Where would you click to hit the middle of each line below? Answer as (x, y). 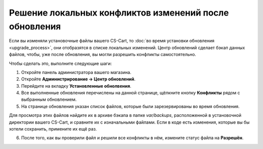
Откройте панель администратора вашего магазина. (76, 72)
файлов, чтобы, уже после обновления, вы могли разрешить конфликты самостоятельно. (103, 55)
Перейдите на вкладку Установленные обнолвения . (76, 86)
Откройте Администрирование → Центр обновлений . (78, 79)
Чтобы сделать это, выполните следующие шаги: (60, 63)
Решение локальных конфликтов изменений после (119, 13)
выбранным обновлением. (49, 99)
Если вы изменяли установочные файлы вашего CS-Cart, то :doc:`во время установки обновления (112, 41)
